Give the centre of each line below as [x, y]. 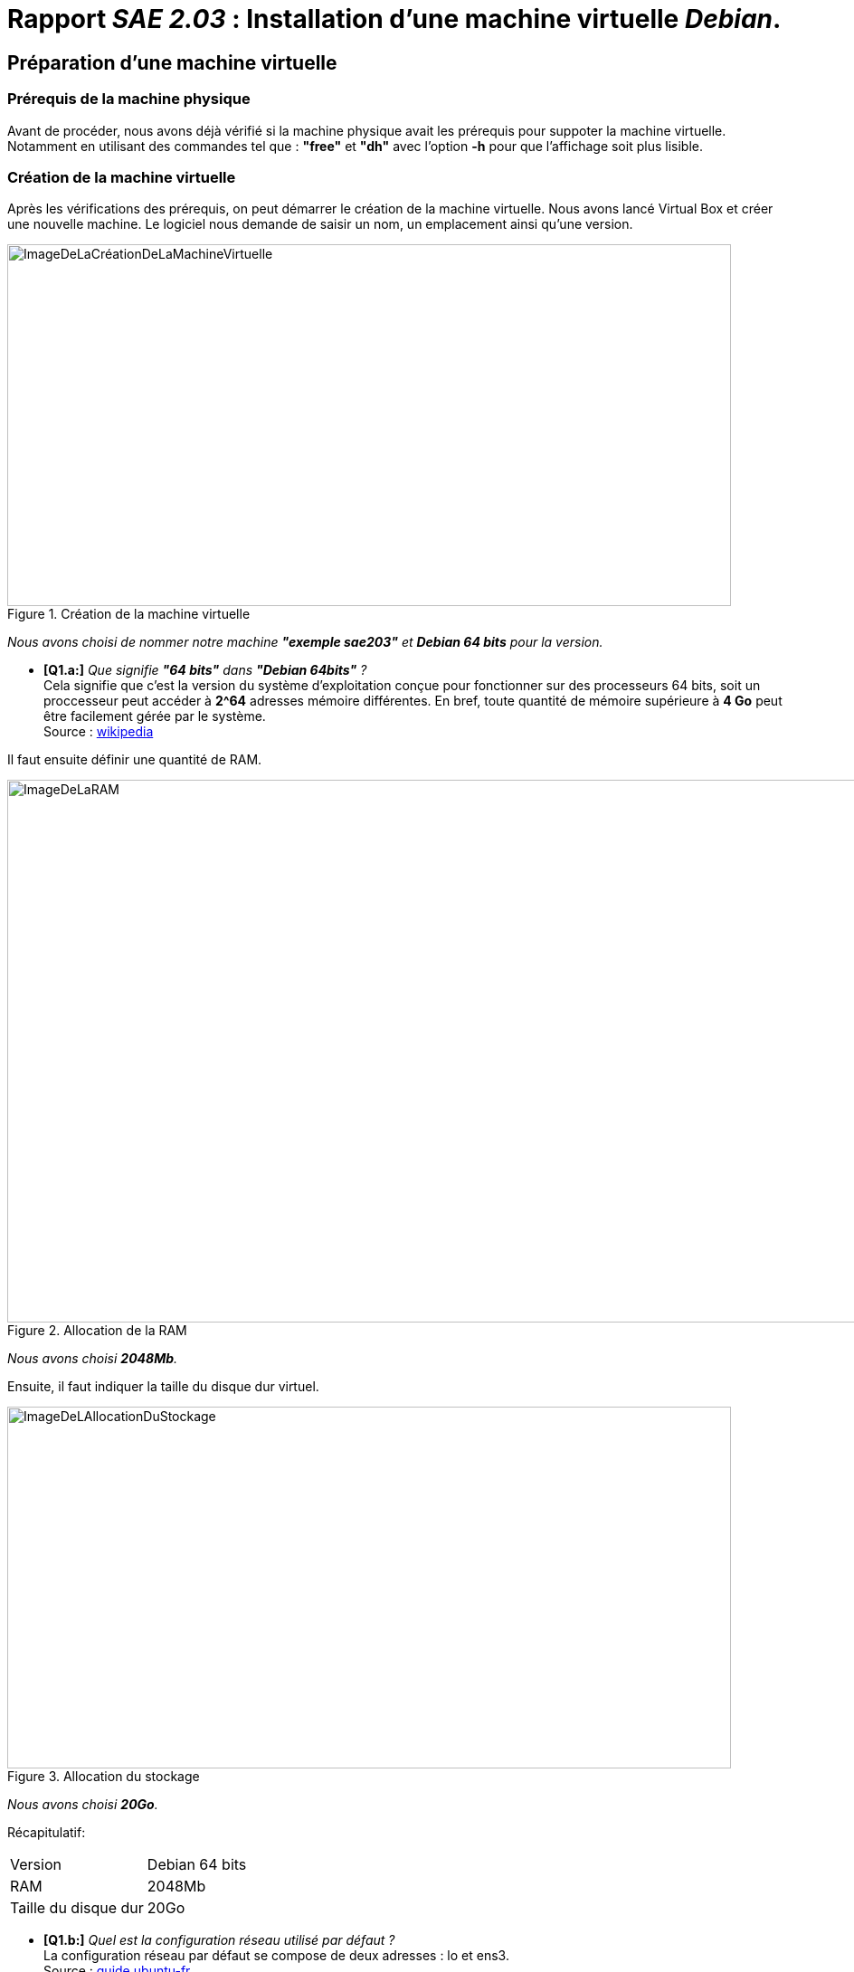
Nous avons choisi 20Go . [83, 1805]
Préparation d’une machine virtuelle [172, 62]
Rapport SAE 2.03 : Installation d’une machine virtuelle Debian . [394, 19]
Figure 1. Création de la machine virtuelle [129, 614]
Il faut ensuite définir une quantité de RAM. [135, 760]
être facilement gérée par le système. [155, 716]
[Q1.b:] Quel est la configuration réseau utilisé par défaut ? [219, 1940]
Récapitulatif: [47, 1833]
